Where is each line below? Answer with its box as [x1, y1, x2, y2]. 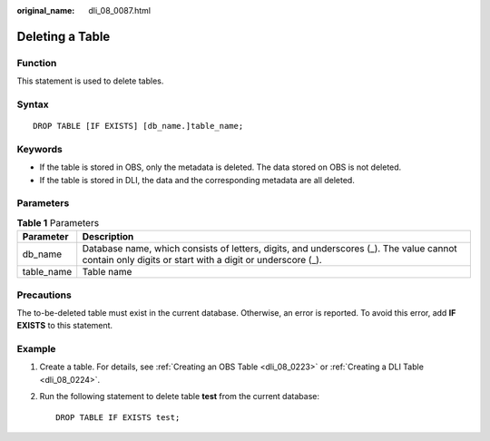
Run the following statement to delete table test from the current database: [39, 391, 319, 402]
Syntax [16, 98, 49, 111]
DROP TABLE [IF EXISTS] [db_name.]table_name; [33, 121, 244, 132]
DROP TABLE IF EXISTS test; [55, 412, 181, 422]
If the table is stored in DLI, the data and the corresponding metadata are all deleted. [39, 174, 356, 185]
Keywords [16, 142, 63, 155]
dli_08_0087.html [88, 5, 152, 15]
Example [16, 343, 56, 356]
